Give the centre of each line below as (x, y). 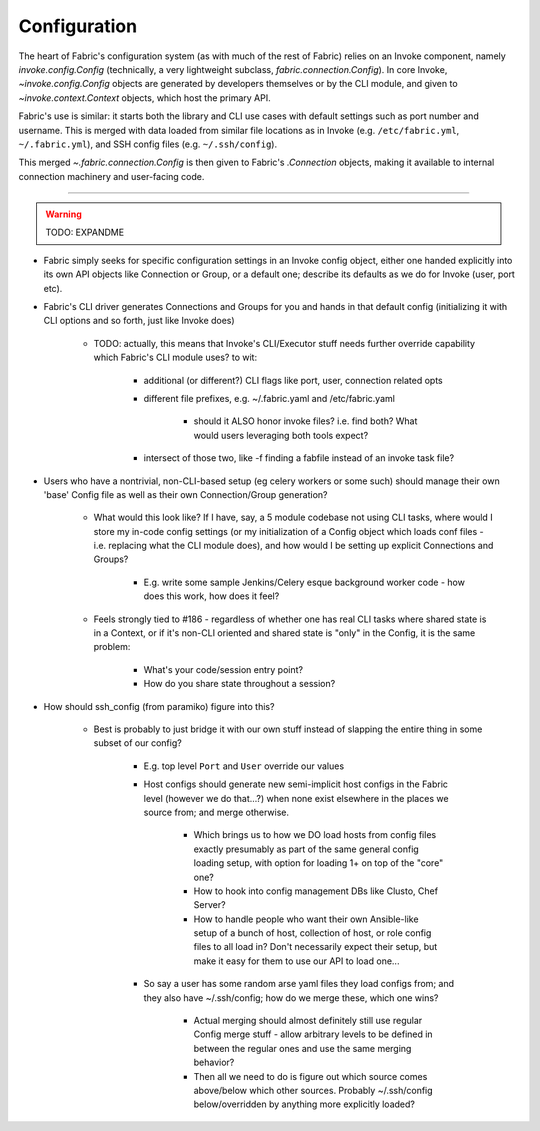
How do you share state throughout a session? (239, 684)
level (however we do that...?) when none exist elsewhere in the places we (296, 798)
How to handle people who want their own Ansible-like (306, 919)
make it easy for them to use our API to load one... (296, 961)
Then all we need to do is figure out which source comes (310, 1076)
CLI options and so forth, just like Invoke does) (139, 321)
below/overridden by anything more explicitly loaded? (304, 1104)
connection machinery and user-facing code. (111, 176)
